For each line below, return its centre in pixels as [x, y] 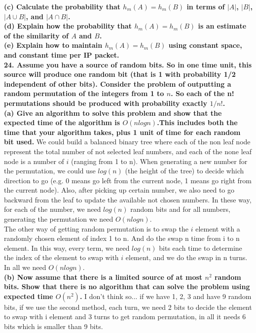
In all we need [25, 267]
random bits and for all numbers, [180, 209]
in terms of [206, 6]
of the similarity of [36, 35]
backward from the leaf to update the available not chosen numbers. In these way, [128, 199]
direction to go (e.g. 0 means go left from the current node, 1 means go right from [128, 180]
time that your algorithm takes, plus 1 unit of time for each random [122, 132]
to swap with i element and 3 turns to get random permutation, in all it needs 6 [125, 316]
